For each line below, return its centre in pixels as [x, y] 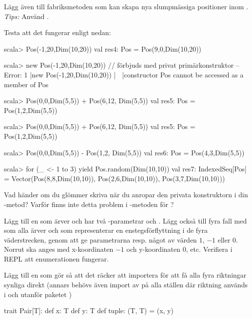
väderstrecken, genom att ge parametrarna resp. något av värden [100, 239]
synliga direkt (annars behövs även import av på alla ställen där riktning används [126, 285]
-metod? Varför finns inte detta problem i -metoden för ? [89, 204]
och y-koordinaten [154, 249]
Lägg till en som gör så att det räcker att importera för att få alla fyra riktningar [125, 275]
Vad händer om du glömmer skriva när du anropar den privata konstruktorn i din [126, 195]
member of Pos [26, 84]
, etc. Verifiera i [209, 249]
